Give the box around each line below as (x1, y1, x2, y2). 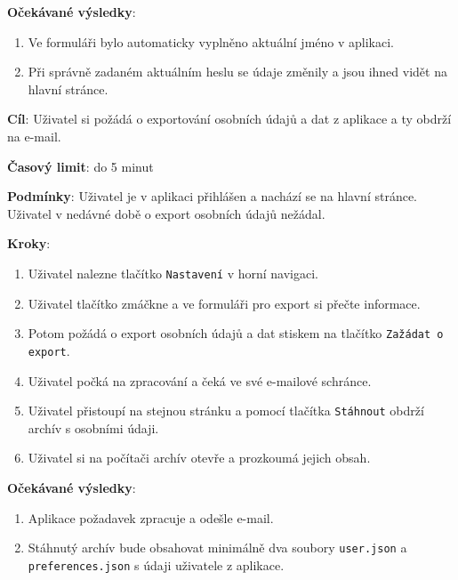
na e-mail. (7, 126, 61, 145)
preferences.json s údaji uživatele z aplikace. (28, 555, 285, 574)
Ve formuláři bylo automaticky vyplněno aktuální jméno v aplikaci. (28, 32, 394, 51)
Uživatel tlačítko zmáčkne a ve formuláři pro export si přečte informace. (28, 294, 421, 312)
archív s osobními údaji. (28, 418, 159, 437)
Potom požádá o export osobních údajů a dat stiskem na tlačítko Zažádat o (28, 324, 444, 342)
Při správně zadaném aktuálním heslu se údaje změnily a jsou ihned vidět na (28, 62, 447, 81)
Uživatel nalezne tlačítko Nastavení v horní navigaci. (28, 263, 319, 282)
